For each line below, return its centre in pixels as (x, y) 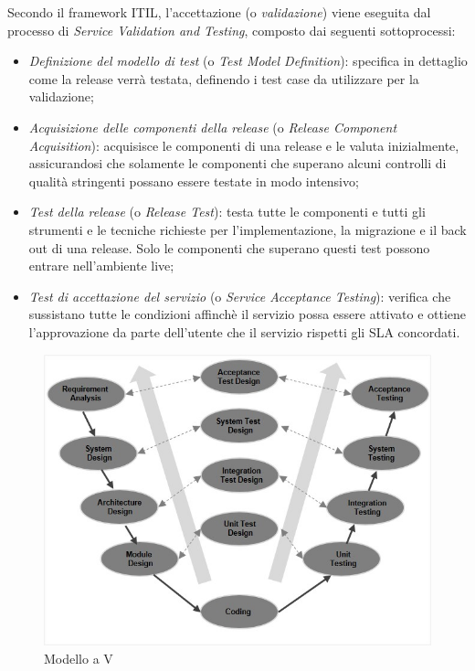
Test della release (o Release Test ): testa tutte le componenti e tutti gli (227, 212)
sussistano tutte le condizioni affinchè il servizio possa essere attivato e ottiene (248, 314)
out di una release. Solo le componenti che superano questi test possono (229, 247)
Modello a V (79, 658)
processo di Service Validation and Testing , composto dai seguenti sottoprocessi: (232, 30)
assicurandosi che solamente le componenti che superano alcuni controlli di (237, 163)
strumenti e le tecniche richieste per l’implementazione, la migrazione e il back (248, 229)
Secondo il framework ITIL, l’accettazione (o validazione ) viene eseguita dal (219, 12)
